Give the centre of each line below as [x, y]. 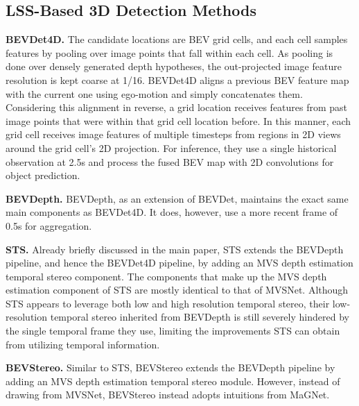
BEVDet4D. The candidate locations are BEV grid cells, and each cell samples [177, 39]
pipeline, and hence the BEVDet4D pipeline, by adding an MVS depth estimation [179, 263]
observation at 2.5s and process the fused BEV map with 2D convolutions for [170, 161]
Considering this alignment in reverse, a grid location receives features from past [177, 107]
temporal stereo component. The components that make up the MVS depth [166, 276]
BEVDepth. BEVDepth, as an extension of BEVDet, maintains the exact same [177, 198]
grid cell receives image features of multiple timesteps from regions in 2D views [173, 134]
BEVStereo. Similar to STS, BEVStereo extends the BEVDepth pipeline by [170, 367]
